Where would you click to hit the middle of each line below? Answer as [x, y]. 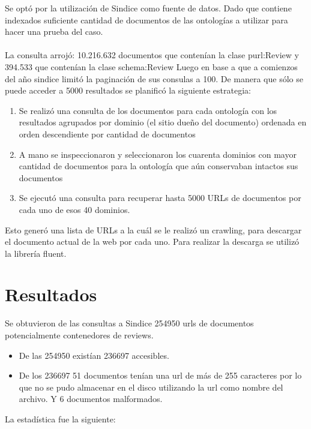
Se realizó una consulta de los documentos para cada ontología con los [148, 110]
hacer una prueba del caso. [54, 31]
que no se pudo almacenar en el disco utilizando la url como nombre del [151, 387]
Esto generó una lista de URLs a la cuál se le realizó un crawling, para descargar [153, 229]
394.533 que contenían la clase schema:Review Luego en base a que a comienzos [151, 66]
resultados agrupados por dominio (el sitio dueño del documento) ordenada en [163, 122]
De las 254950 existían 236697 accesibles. [94, 355]
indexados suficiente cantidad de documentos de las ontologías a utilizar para [146, 19]
